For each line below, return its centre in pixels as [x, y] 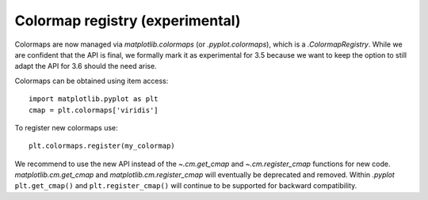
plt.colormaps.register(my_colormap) [102, 146]
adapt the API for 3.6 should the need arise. [86, 66]
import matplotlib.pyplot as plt [94, 99]
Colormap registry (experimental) [128, 21]
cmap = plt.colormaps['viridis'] [94, 110]
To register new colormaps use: [66, 127]
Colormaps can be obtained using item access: [92, 81]
